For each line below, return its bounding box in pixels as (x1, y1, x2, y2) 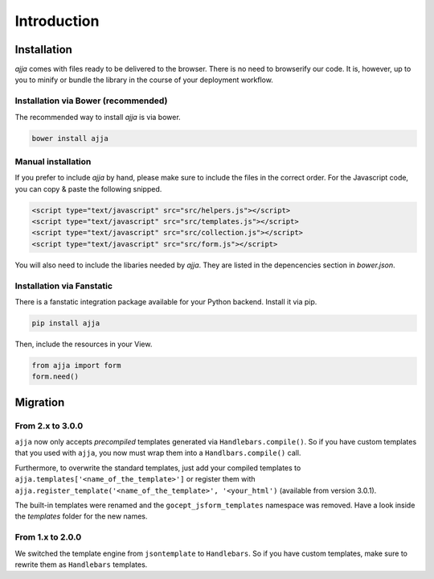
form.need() (31, 372, 80, 382)
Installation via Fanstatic (14, 280, 113, 292)
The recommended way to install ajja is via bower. (14, 112, 181, 122)
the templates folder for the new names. (14, 511, 148, 521)
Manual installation (14, 155, 92, 167)
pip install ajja (31, 318, 100, 328)
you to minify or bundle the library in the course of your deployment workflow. (14, 75, 273, 85)
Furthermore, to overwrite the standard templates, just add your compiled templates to (14, 463, 301, 473)
